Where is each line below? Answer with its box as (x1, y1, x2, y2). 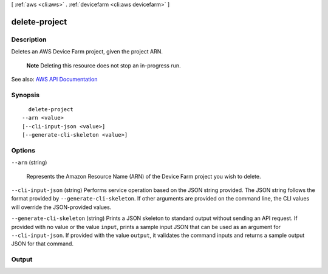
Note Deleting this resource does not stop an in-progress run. (26, 61, 181, 69)
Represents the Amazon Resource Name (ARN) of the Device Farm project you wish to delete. (26, 173, 261, 180)
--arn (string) (11, 159, 47, 166)
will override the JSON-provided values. (11, 204, 112, 211)
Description (11, 35, 47, 44)
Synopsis (11, 91, 39, 99)
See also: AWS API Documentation (11, 75, 98, 83)
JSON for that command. (11, 240, 74, 247)
